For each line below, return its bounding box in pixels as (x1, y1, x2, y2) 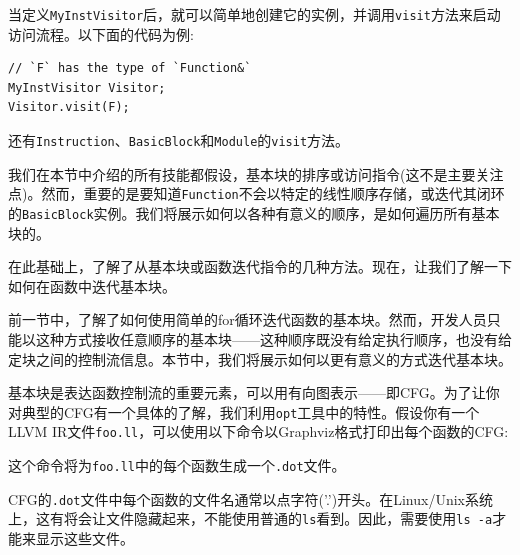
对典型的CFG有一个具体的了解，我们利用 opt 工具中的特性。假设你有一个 (8, 401, 480, 422)
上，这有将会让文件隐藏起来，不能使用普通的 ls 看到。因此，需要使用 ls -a (8, 508, 493, 529)
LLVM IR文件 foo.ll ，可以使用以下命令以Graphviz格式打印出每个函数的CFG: (8, 421, 509, 442)
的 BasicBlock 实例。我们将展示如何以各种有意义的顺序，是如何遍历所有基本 (8, 202, 500, 223)
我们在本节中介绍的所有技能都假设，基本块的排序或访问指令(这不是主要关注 (8, 163, 504, 184)
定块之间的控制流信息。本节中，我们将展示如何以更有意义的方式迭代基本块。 (8, 348, 512, 369)
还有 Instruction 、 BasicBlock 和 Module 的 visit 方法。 (8, 130, 350, 151)
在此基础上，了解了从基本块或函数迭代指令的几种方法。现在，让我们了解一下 (8, 256, 512, 277)
